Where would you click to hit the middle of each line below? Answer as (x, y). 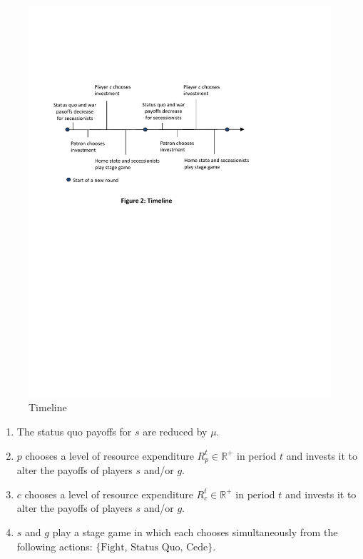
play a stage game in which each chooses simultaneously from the (195, 532)
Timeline (48, 407)
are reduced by (175, 432)
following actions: (55, 546)
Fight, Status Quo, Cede (154, 547)
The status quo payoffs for (74, 432)
